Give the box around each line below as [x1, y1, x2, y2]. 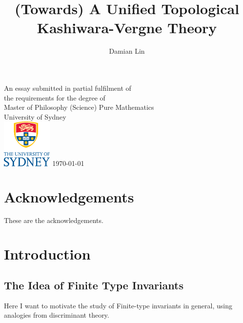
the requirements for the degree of [4, 92, 105, 102]
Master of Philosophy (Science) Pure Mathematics [4, 102, 154, 112]
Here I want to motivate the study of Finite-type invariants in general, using [4, 300, 232, 310]
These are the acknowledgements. [4, 215, 103, 225]
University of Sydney [4, 111, 66, 121]
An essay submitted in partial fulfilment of [4, 82, 131, 93]
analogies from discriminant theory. [4, 310, 109, 320]
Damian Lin [109, 46, 145, 56]
